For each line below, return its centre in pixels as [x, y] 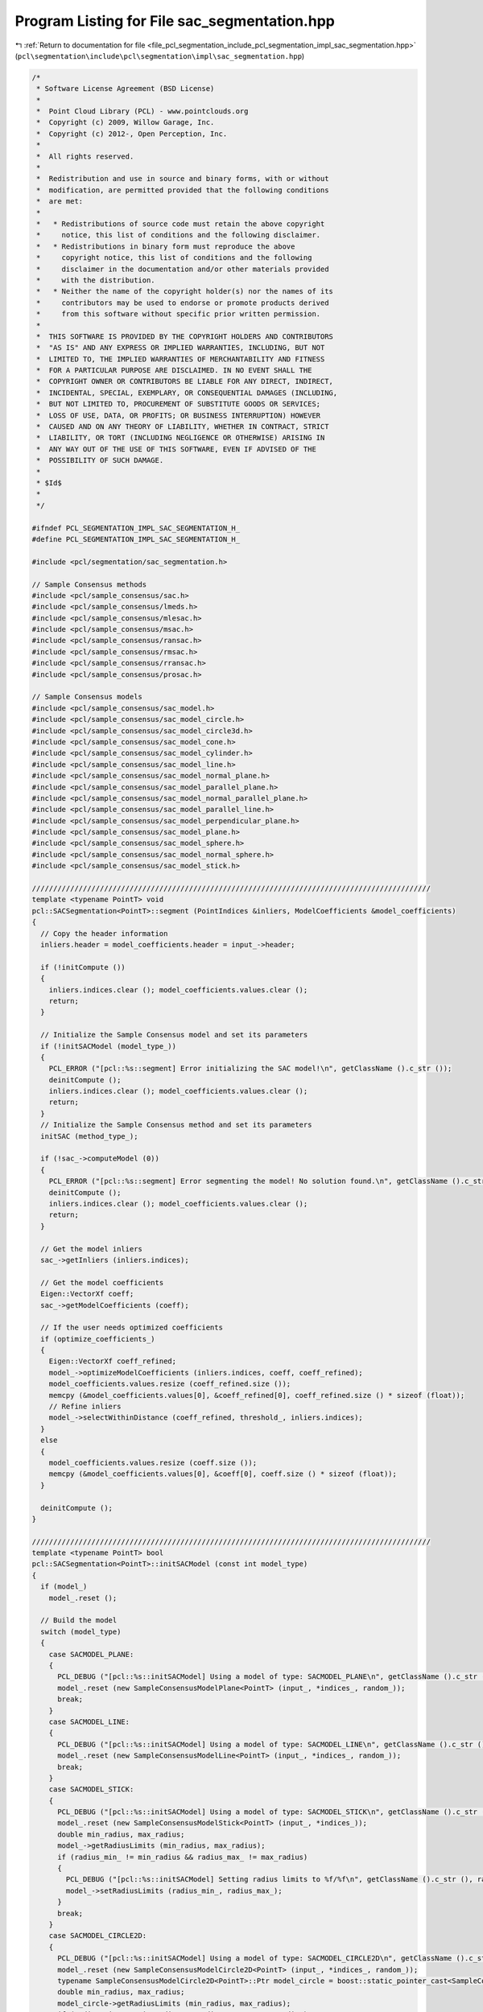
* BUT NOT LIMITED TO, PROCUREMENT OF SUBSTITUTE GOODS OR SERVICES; [179, 404]
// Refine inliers [85, 1407]
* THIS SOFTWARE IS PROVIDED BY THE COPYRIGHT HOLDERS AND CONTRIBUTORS [185, 336]
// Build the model [79, 1620]
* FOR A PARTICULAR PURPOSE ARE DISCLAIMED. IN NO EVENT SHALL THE [174, 371]
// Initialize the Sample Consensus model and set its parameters [174, 1035]
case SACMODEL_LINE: [89, 1721]
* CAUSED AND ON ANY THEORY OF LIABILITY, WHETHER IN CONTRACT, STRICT [183, 427]
